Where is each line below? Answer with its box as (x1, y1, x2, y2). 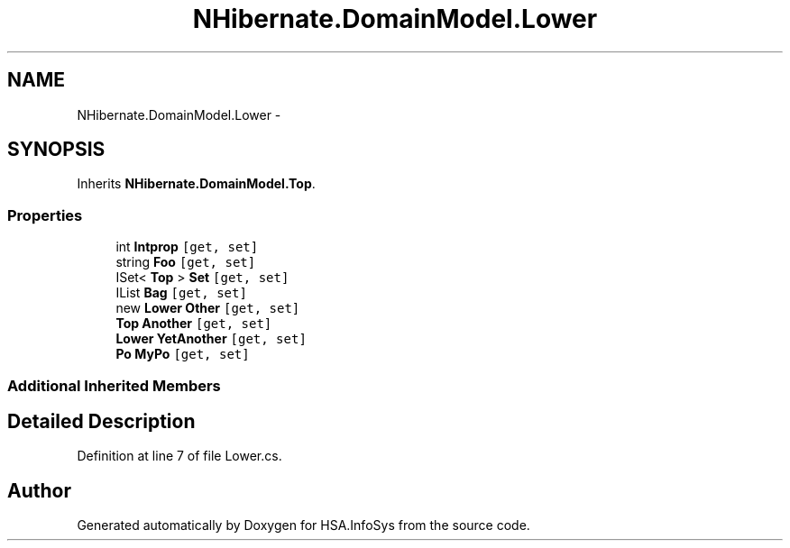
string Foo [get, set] (115, 254, 256, 270)
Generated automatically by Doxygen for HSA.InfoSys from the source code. (77, 517, 530, 534)
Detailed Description (7, 409, 196, 433)
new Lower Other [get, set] (115, 300, 300, 316)
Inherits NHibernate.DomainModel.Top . (77, 176, 316, 192)
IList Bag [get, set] (115, 285, 247, 301)
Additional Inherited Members (7, 376, 221, 395)
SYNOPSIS (7, 138, 106, 161)
